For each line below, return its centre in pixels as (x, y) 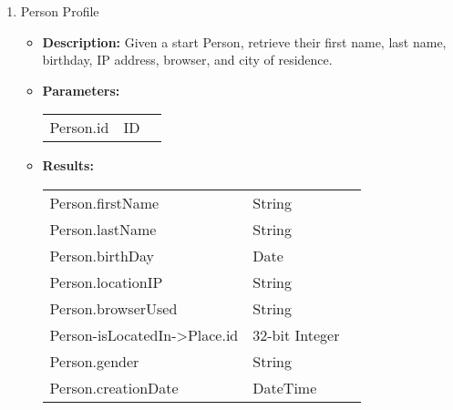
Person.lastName (103, 229)
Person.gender (94, 361)
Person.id (79, 128)
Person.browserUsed (113, 308)
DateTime (285, 387)
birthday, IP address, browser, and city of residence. (187, 60)
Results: (68, 165)
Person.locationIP (106, 282)
